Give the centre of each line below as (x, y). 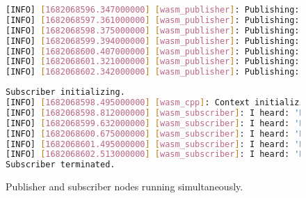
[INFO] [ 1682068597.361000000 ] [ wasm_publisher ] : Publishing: (153, 20)
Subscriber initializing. (65, 92)
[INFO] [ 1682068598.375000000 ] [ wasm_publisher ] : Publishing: (153, 30)
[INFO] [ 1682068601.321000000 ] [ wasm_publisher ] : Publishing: (153, 62)
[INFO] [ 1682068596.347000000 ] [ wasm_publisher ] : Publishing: (153, 10)
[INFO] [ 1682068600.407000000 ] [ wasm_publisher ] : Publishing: (153, 51)
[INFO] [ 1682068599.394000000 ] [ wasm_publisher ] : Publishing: (153, 41)
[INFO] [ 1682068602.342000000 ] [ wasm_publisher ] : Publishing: (153, 72)
